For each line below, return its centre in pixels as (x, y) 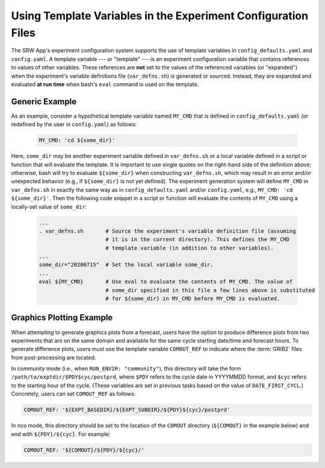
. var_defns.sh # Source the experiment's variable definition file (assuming (167, 231)
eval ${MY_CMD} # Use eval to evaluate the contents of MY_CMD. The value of (166, 282)
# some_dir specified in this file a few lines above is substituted (210, 290)
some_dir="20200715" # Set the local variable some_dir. (126, 265)
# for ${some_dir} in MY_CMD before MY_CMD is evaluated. (193, 299)
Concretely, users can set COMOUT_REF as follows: (73, 394)
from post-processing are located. (54, 357)
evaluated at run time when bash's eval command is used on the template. (105, 84)
